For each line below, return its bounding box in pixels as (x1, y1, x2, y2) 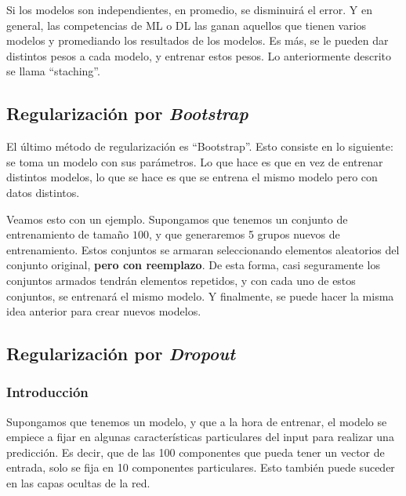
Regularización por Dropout (6, 341, 236, 366)
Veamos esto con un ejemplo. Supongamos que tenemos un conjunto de (6, 210, 348, 227)
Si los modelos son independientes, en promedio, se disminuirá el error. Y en (6, 2, 372, 17)
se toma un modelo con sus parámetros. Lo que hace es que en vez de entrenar (6, 153, 383, 170)
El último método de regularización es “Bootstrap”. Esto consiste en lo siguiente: (6, 138, 393, 155)
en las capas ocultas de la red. (6, 475, 150, 491)
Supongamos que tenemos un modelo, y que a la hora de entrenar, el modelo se (6, 413, 387, 429)
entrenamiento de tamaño (6, 226, 129, 243)
